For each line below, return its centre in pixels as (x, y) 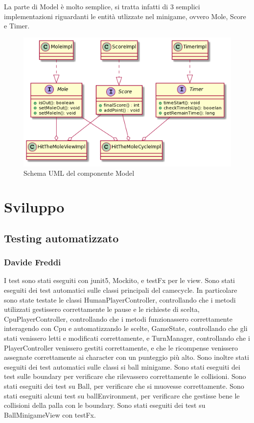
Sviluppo (34, 207)
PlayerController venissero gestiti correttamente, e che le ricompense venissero (121, 347)
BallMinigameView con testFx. (50, 414)
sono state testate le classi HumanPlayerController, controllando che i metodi (120, 299)
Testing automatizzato (61, 238)
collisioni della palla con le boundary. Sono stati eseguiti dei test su (105, 405)
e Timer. (17, 26)
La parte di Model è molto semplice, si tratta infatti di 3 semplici (102, 6)
